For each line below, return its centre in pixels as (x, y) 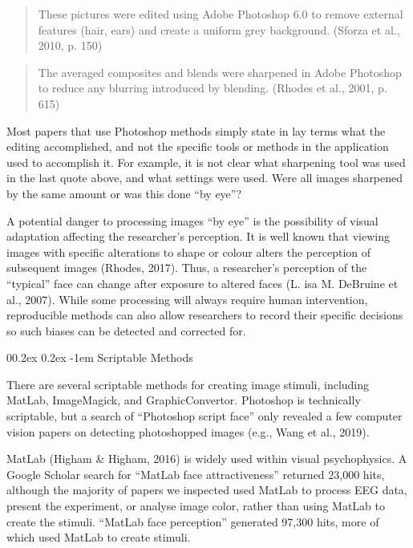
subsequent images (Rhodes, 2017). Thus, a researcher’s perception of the (187, 268)
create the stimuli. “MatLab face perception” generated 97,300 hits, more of (193, 521)
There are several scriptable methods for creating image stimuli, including (188, 384)
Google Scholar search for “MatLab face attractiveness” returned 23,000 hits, (196, 474)
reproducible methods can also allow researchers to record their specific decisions (205, 315)
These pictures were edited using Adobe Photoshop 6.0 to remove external (221, 14)
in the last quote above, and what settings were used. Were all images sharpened (205, 178)
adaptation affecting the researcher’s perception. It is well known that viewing (198, 236)
